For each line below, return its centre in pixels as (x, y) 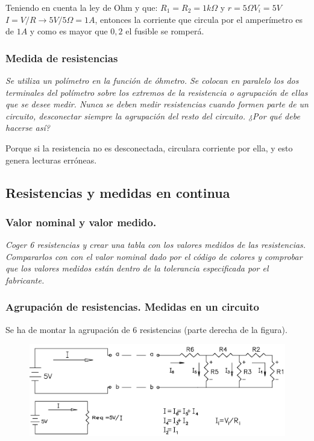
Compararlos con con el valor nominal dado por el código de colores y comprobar (154, 256)
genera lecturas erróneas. (51, 160)
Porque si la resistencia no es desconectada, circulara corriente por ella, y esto (149, 148)
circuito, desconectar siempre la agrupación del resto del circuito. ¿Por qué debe (153, 116)
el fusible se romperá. (165, 31)
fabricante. (25, 280)
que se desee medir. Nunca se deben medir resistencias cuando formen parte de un (157, 104)
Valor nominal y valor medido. (81, 222)
